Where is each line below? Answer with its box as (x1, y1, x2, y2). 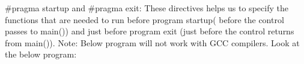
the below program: (5, 48, 77, 60)
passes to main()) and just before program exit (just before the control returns (5, 25, 294, 37)
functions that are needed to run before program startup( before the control (5, 13, 284, 25)
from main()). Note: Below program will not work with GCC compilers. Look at (5, 36, 300, 49)
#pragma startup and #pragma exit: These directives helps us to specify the (5, 2, 288, 14)
